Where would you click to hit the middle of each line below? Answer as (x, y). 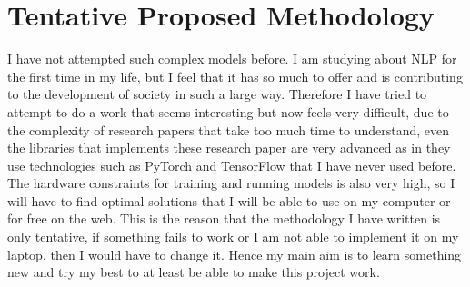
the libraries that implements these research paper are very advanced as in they (229, 148)
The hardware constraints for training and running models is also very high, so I (231, 183)
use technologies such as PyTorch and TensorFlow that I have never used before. (232, 165)
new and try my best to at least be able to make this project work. (194, 272)
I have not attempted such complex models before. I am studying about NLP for (232, 59)
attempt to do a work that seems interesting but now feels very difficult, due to (228, 111)
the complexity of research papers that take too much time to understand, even (229, 129)
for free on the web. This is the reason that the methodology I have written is (224, 218)
